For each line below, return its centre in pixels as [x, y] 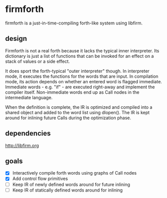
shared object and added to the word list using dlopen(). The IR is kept [78, 112]
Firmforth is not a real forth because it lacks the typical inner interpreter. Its [82, 50]
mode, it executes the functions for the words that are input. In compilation [82, 76]
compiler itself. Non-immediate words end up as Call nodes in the [72, 92]
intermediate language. [29, 97]
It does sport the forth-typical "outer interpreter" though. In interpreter [77, 71]
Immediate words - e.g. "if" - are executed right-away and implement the [80, 87]
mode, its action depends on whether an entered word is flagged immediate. [83, 81]
